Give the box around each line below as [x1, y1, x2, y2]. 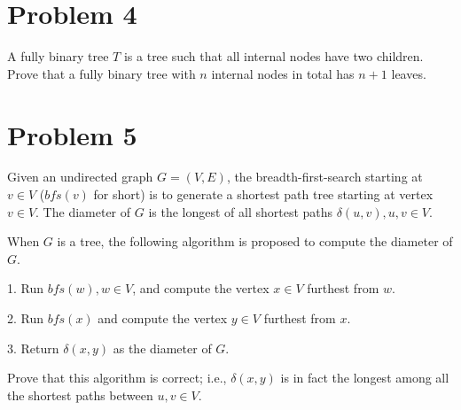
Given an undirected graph [7, 167, 153, 186]
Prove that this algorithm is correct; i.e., [7, 368, 227, 387]
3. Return [7, 338, 59, 357]
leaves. [391, 64, 426, 82]
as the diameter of [113, 338, 212, 357]
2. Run [7, 309, 44, 327]
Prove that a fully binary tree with [7, 64, 196, 82]
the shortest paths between [7, 385, 153, 404]
